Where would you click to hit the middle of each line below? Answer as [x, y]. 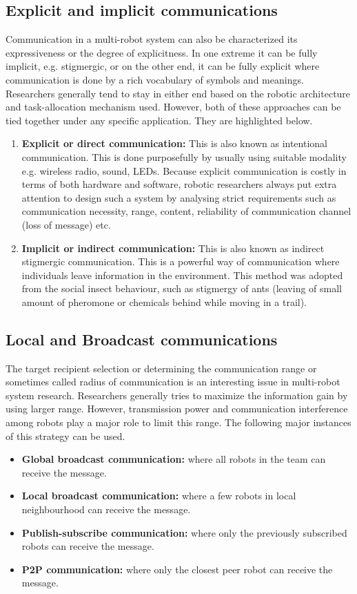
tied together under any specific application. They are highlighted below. [159, 120]
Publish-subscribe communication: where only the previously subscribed [184, 532]
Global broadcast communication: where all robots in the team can [174, 459]
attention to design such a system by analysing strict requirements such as [179, 197]
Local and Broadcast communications [142, 339]
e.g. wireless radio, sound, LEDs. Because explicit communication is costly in [184, 170]
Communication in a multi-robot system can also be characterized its [152, 39]
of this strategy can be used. [65, 435]
